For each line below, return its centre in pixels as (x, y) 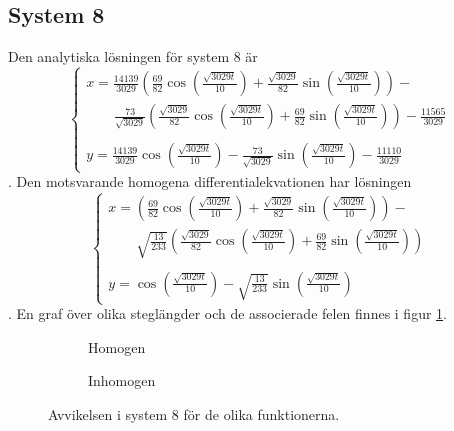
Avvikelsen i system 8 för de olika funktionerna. (194, 413)
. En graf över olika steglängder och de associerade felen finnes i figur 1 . (227, 313)
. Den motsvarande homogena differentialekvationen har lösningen (210, 181)
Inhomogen (122, 380)
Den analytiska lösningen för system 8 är (133, 56)
